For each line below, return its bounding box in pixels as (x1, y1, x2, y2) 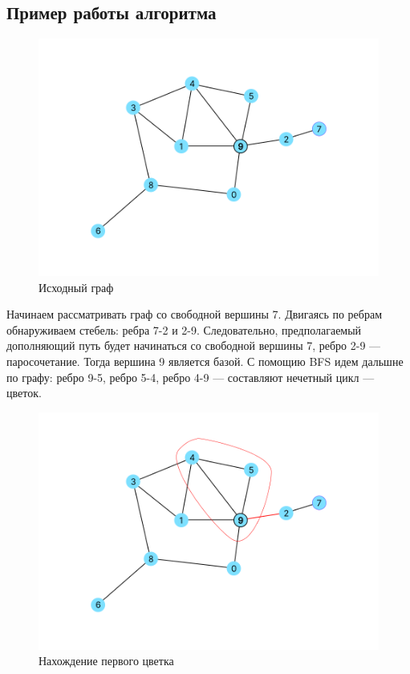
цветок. (6, 384, 42, 401)
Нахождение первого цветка (39, 652, 174, 669)
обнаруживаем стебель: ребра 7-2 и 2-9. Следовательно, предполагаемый (6, 321, 362, 338)
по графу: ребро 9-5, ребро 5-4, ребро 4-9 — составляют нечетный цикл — (6, 368, 375, 385)
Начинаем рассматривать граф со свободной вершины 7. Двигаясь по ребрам (6, 306, 383, 323)
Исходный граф (39, 278, 114, 295)
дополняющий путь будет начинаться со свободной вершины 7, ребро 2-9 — (6, 337, 381, 354)
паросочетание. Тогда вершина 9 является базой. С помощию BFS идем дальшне (6, 353, 404, 370)
